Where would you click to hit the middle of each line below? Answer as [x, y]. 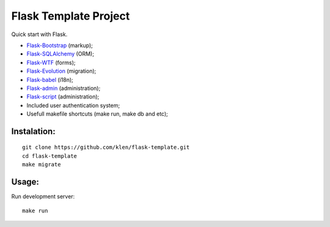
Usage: [25, 182]
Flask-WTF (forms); [51, 62]
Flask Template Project [71, 16]
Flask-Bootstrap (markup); [60, 45]
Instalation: [33, 131]
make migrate [42, 165]
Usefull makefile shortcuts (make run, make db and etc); [97, 114]
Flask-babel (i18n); [50, 80]
